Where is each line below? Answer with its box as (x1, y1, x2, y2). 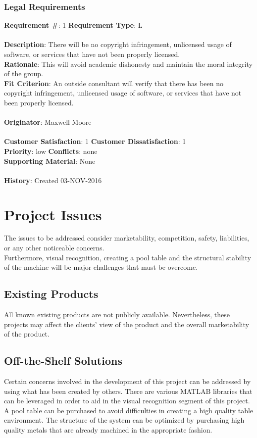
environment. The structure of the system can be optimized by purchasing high (4, 415, 245, 425)
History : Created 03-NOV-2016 (4, 175, 102, 185)
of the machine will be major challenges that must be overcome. (4, 262, 198, 272)
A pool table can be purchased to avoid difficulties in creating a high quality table (4, 405, 254, 415)
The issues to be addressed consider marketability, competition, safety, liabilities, (4, 233, 250, 243)
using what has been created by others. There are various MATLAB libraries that (4, 386, 253, 396)
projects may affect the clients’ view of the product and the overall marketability (4, 319, 249, 329)
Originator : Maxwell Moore (4, 117, 92, 127)
